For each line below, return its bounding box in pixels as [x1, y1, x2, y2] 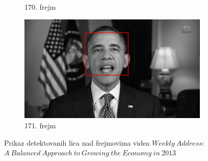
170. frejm [24, 2, 56, 12]
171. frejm [24, 120, 56, 130]
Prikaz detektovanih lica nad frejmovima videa [4, 137, 150, 148]
